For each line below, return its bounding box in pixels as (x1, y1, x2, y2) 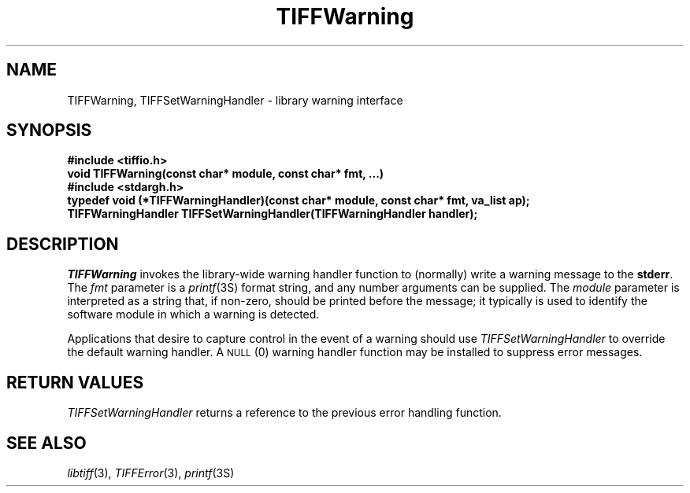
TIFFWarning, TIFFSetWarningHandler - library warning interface (67, 93, 403, 107)
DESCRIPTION (6, 234, 119, 254)
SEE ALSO (6, 432, 87, 453)
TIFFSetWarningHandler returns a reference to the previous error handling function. (67, 406, 502, 420)
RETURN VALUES (6, 372, 144, 392)
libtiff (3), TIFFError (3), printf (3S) (67, 465, 235, 480)
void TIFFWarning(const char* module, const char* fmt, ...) (67, 167, 384, 181)
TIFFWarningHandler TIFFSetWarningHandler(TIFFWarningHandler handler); (67, 207, 478, 221)
